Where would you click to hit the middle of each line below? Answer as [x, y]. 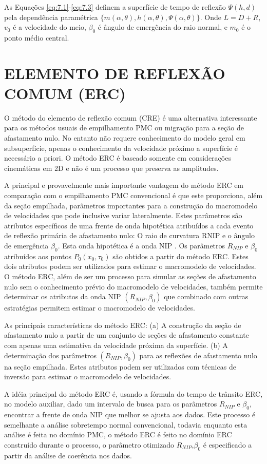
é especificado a [227, 444]
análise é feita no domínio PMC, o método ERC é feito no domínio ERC [118, 434]
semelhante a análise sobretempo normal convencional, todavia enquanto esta [126, 424]
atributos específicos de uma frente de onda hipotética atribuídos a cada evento [129, 225]
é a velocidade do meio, [50, 27]
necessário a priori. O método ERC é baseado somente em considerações [118, 158]
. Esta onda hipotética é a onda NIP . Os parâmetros [141, 246]
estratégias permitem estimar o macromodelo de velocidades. [100, 308]
